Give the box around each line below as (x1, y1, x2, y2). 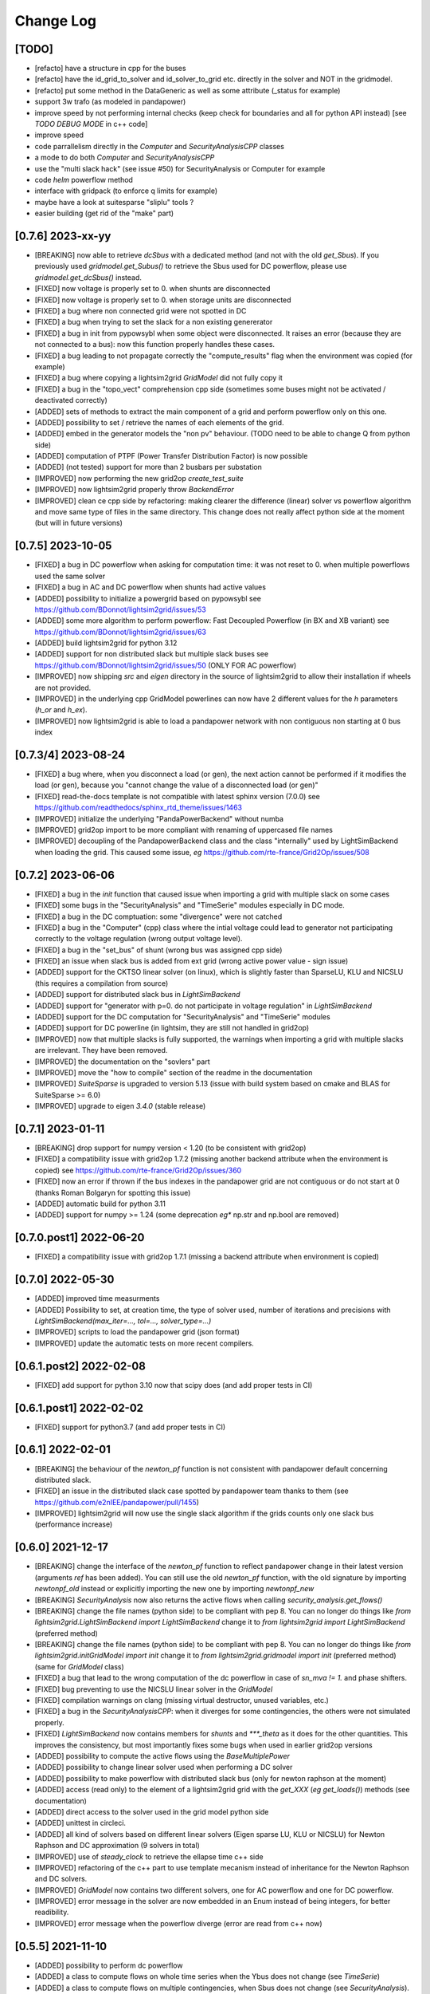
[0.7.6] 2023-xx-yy (14, 229, 111, 242)
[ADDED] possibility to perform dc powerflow (34, 1961, 183, 1970)
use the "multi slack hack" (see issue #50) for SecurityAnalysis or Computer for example (34, 164, 326, 173)
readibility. (34, 1907, 69, 1917)
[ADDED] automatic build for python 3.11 (34, 1199, 166, 1208)
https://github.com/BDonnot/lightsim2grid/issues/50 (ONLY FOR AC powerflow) (34, 660, 297, 670)
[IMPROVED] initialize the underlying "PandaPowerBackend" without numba (34, 814, 284, 823)
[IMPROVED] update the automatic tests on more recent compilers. (34, 1338, 254, 1348)
